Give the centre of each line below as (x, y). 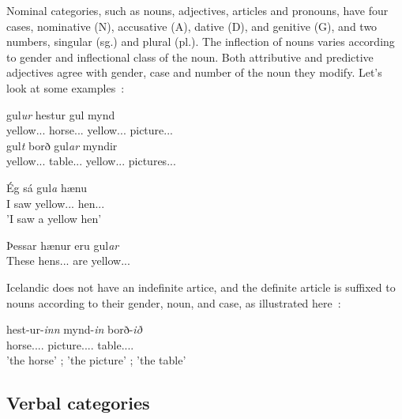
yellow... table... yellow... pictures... (91, 161)
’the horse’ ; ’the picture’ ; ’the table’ (96, 360)
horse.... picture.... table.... (70, 344)
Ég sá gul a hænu (47, 187)
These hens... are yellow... (68, 260)
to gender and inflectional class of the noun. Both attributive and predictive (190, 57)
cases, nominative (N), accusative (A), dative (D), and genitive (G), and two (192, 26)
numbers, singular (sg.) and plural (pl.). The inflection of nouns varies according (201, 42)
